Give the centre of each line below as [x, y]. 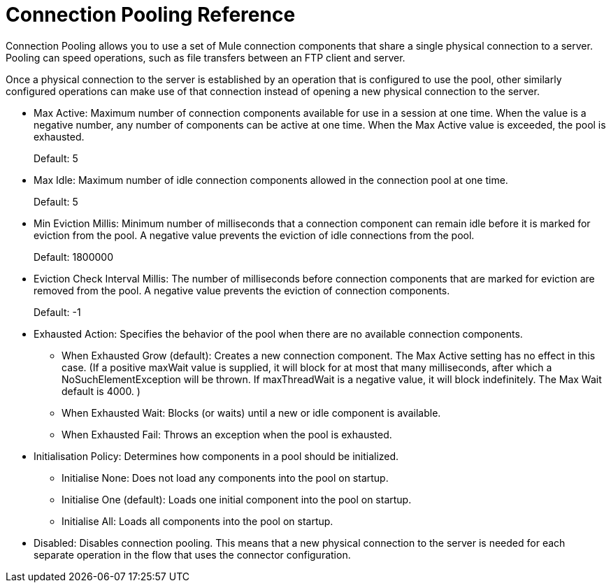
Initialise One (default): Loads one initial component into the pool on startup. [237, 499]
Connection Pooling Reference [151, 15]
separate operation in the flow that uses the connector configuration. [192, 554]
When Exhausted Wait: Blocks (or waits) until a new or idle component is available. [251, 413]
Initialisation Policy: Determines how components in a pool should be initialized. [216, 456]
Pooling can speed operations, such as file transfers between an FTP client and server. [206, 57]
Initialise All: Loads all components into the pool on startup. [197, 521]
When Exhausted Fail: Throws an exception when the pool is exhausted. [227, 434]
